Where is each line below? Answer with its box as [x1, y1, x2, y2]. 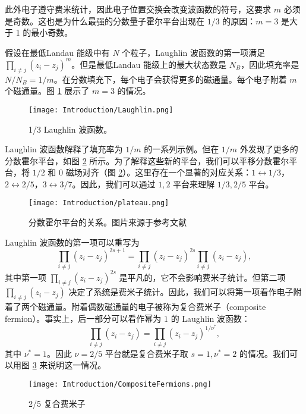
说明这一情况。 [48, 359, 106, 371]
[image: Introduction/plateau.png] [29, 199, 169, 208]
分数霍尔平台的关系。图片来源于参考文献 [29, 216, 187, 228]
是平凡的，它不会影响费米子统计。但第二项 [119, 271, 286, 283]
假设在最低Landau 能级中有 [5, 46, 110, 58]
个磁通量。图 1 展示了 [5, 84, 90, 97]
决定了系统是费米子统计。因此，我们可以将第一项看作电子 [68, 286, 294, 298]
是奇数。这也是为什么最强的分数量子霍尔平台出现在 [5, 14, 204, 27]
